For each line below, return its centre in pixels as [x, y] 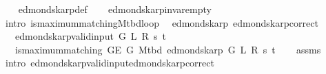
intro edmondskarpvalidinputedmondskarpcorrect [110, 63]
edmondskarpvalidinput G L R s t [90, 36]
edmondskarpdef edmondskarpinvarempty [115, 9]
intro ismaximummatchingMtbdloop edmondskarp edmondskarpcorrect [162, 22]
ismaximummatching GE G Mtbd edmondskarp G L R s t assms [168, 49]
